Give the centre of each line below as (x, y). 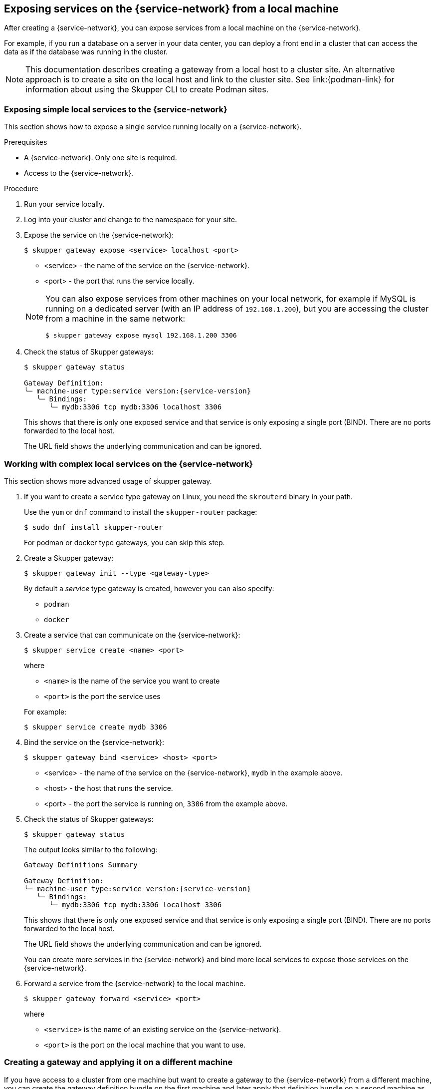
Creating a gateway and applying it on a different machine (118, 1062)
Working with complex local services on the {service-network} (129, 464)
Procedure (21, 189)
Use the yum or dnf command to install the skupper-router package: (141, 512)
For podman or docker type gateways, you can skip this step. (124, 542)
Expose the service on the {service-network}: (99, 235)
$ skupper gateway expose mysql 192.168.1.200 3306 (141, 336)
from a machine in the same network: (115, 319)
